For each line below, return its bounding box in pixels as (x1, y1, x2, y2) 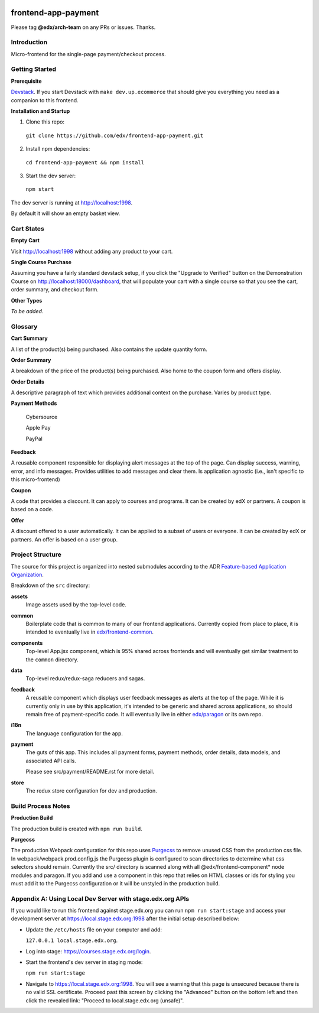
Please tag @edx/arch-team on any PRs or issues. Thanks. (11, 24, 156, 31)
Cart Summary (11, 335, 48, 342)
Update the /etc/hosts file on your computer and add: (25, 926, 162, 933)
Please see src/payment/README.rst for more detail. (25, 768, 155, 775)
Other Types (11, 297, 43, 304)
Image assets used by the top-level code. (25, 601, 126, 608)
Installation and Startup (11, 107, 70, 115)
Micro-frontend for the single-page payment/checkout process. (11, 50, 166, 57)
